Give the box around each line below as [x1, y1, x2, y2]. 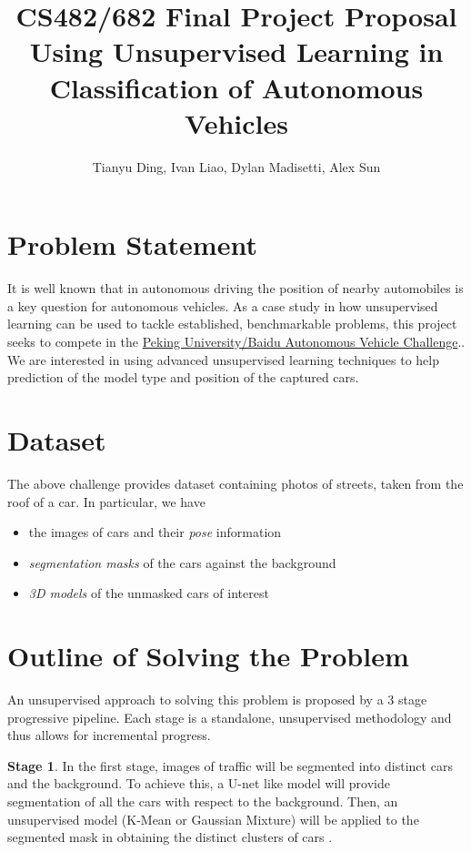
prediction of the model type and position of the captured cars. [7, 368, 359, 387]
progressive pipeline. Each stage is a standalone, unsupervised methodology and [7, 707, 452, 726]
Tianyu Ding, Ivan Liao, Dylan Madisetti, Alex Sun [92, 157, 381, 176]
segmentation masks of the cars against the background [28, 553, 336, 572]
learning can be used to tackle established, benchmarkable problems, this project [7, 314, 457, 333]
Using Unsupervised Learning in [29, 33, 444, 70]
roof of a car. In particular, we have [7, 492, 205, 511]
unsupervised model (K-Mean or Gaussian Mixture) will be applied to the [7, 809, 419, 828]
